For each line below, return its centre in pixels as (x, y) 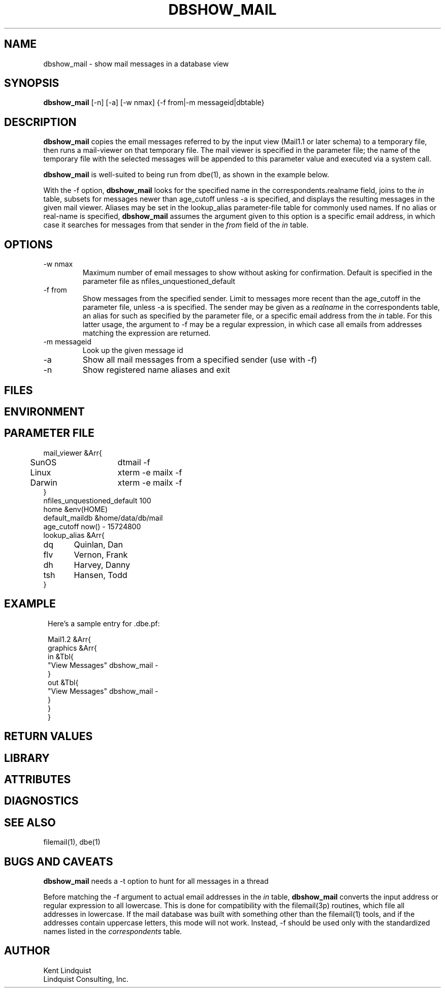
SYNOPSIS (32, 83)
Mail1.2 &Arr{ (69, 639)
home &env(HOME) (75, 509)
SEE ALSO (30, 822)
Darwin (44, 482)
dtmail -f (134, 462)
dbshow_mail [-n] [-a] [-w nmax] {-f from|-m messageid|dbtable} (154, 103)
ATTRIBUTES (38, 779)
